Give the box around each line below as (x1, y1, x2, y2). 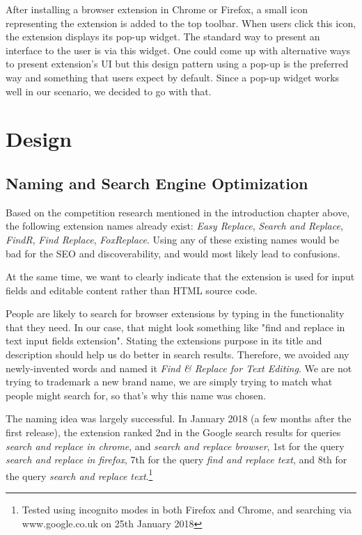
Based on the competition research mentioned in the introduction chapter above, (6, 205, 350, 219)
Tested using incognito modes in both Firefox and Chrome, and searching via (22, 502, 352, 517)
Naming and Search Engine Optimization (6, 172, 308, 193)
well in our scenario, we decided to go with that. (6, 83, 212, 98)
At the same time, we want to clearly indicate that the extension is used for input (6, 269, 355, 284)
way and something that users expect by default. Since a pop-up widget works (6, 70, 340, 84)
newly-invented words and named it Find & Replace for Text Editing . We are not (6, 360, 352, 375)
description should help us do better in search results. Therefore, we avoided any (6, 347, 349, 362)
